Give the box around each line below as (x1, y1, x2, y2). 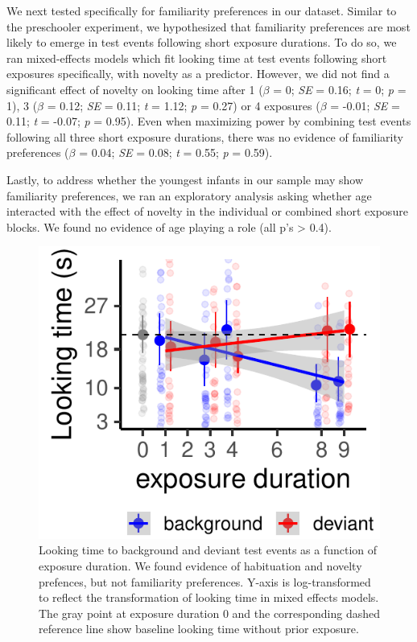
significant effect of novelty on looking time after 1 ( (6, 80, 263, 97)
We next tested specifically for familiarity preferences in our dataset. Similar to (6, 2, 397, 19)
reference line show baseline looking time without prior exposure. (39, 620, 359, 637)
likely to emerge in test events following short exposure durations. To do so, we (6, 34, 397, 51)
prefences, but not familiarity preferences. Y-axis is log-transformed (39, 573, 371, 590)
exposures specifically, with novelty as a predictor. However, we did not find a (6, 65, 390, 82)
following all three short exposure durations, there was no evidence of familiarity (6, 128, 403, 145)
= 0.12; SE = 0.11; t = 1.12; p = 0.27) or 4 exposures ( (47, 97, 320, 113)
